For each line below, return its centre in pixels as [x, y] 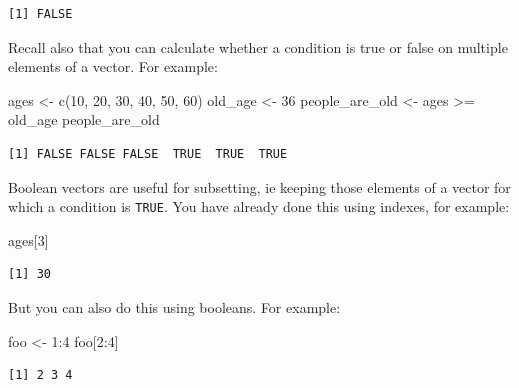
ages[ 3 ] [28, 239]
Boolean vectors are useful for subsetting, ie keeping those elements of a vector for [259, 186]
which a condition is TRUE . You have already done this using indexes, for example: [259, 206]
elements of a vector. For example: [113, 66]
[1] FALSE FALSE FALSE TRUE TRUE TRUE [148, 153]
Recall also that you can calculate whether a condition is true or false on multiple [258, 46]
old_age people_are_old [84, 119]
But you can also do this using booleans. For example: [174, 307]
